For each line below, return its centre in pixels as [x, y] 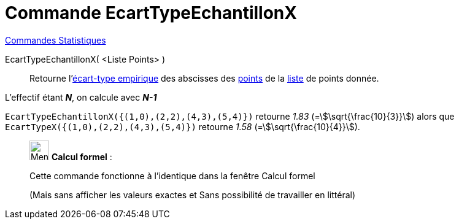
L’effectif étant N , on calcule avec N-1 [81, 97]
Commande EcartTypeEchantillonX [151, 13]
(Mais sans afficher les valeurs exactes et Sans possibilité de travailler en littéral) [193, 195]
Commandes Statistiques [56, 40]
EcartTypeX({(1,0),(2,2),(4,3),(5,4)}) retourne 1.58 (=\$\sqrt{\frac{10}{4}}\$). [183, 126]
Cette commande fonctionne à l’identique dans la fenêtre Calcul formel [172, 176]
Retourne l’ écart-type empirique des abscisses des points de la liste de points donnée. [204, 78]
